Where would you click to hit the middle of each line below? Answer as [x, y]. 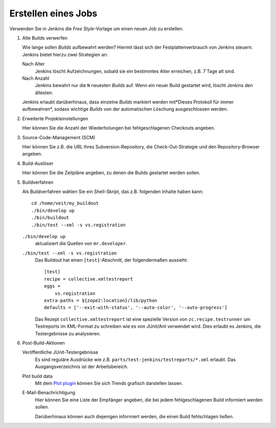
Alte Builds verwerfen [45, 38]
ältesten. [44, 93]
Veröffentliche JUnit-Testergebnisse [60, 352]
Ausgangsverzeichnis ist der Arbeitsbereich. [82, 367]
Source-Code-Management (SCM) [59, 137]
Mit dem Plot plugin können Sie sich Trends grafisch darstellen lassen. [109, 383]
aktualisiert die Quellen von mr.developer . [81, 244]
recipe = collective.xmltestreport [89, 279]
